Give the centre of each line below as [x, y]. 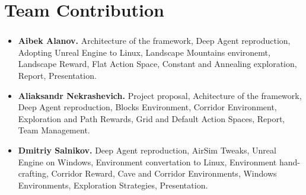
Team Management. [54, 130]
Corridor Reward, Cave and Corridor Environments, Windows [164, 173]
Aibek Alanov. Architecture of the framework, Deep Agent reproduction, [154, 41]
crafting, [33, 173]
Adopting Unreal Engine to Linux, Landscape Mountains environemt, [144, 52]
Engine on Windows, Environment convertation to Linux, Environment [147, 162]
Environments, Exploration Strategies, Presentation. [113, 185]
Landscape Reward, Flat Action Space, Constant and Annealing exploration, [157, 64]
